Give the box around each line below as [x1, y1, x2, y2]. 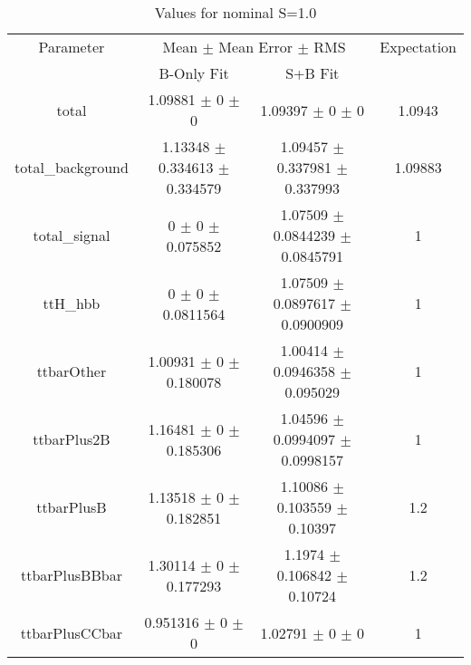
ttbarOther [36, 361, 107, 381]
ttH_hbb [43, 293, 101, 313]
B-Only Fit [159, 63, 229, 83]
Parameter [38, 36, 105, 57]
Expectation [380, 36, 457, 57]
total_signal [33, 225, 111, 246]
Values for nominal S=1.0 [154, 2, 317, 23]
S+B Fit [285, 63, 340, 83]
